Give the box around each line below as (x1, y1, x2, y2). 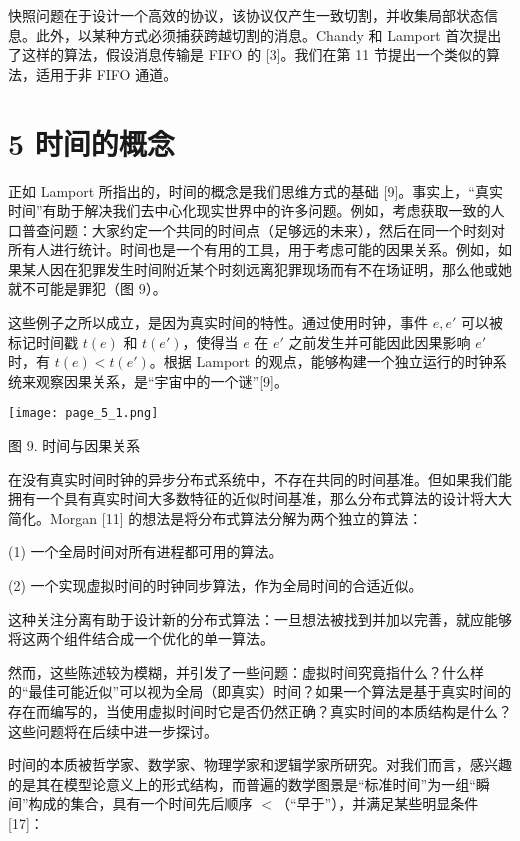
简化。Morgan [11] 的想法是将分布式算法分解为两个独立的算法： (8, 507, 423, 528)
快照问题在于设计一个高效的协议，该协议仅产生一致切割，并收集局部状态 (8, 5, 484, 25)
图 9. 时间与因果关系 (8, 435, 141, 456)
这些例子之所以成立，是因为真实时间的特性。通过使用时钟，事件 (8, 312, 428, 333)
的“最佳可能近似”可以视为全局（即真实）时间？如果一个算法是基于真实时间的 (8, 681, 512, 702)
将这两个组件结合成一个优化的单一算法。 (8, 628, 274, 649)
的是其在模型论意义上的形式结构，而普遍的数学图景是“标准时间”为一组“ (8, 773, 476, 794)
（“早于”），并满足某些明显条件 (275, 793, 479, 814)
